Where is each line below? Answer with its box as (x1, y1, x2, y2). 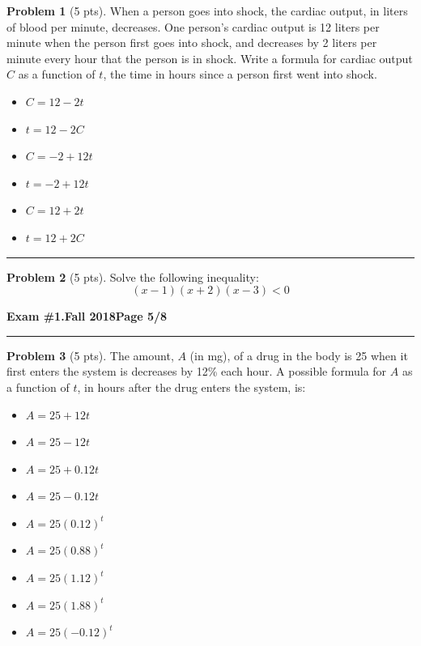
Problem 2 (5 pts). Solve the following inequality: (6, 268, 259, 285)
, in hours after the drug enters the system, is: (77, 378, 306, 395)
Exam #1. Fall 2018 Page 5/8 (6, 308, 168, 325)
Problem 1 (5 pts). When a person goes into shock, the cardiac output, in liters (6, 2, 408, 19)
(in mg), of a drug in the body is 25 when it (189, 346, 408, 363)
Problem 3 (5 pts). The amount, (6, 346, 174, 363)
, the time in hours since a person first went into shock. (103, 66, 377, 83)
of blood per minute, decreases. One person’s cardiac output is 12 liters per (6, 18, 380, 35)
